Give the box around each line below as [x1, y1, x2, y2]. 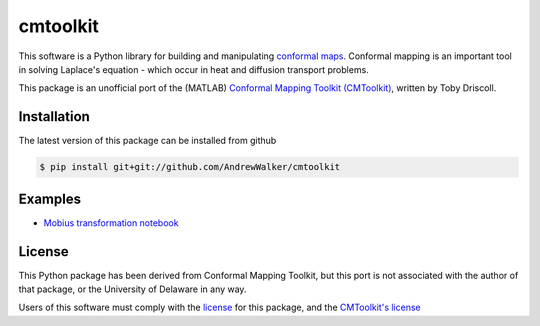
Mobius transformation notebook [43, 216, 179, 229]
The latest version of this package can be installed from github [18, 135, 277, 147]
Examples [18, 190, 82, 207]
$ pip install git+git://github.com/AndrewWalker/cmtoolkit [39, 161, 341, 173]
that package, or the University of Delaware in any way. [18, 283, 247, 295]
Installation [18, 108, 90, 125]
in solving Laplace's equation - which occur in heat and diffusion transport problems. [18, 63, 369, 75]
